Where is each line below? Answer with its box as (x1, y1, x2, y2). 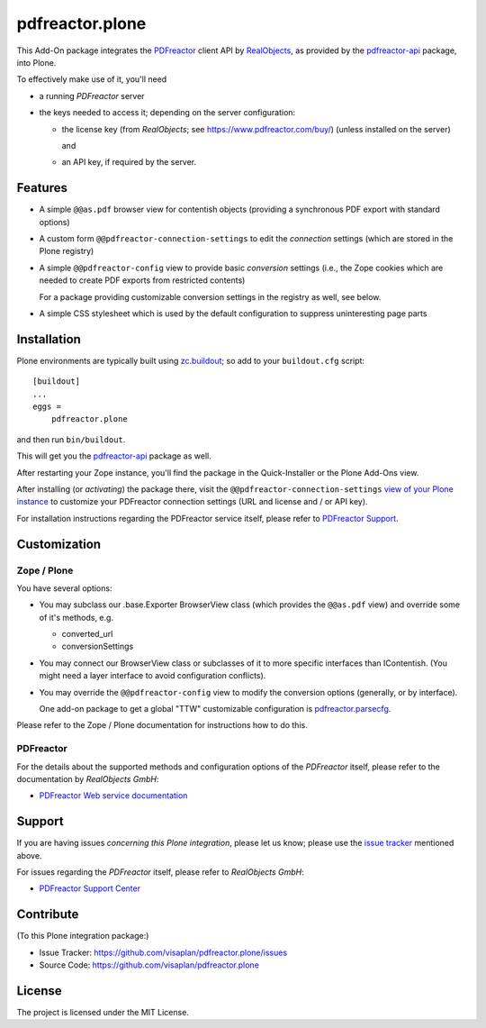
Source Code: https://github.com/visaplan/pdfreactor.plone (39, 960, 260, 970)
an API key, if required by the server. (61, 157, 197, 168)
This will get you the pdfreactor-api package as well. (16, 450, 211, 461)
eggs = (32, 402, 62, 412)
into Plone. (16, 57, 57, 68)
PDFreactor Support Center (39, 883, 141, 894)
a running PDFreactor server (39, 90, 145, 101)
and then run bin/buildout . (16, 433, 126, 445)
